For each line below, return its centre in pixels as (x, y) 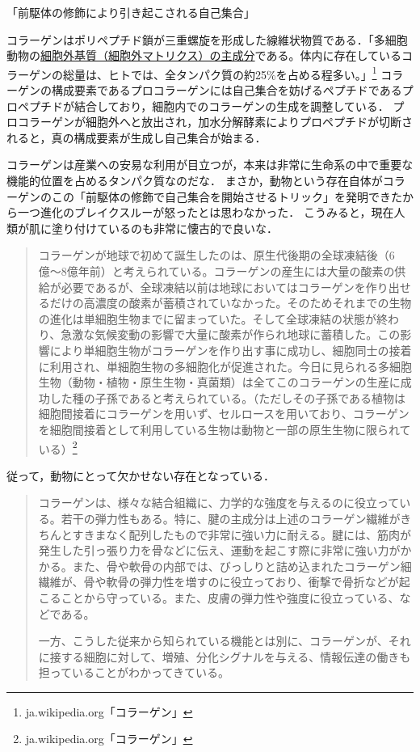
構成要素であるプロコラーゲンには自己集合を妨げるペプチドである (227, 90)
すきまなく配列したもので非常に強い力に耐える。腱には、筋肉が (241, 534)
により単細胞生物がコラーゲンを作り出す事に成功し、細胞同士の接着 (231, 350)
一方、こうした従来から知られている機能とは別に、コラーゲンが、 (213, 641)
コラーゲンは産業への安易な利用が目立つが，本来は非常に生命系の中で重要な (210, 165)
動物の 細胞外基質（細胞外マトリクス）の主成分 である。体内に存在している (204, 55)
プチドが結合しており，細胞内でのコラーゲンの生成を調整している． (209, 106)
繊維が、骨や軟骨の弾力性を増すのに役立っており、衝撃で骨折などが (218, 582)
